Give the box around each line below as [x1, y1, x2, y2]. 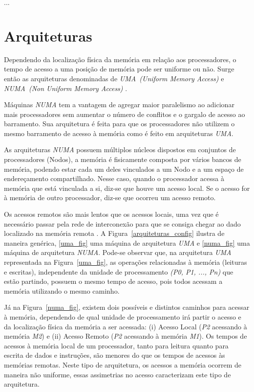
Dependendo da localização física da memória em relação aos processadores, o [4, 54, 236, 64]
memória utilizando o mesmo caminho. [4, 285, 120, 296]
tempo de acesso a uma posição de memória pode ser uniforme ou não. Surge [4, 64, 234, 74]
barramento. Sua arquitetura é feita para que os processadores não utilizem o [4, 118, 235, 129]
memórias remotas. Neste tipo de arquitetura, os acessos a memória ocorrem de [4, 359, 242, 369]
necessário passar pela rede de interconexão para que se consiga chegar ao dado [4, 218, 241, 229]
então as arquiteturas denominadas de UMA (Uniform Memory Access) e [4, 73, 224, 83]
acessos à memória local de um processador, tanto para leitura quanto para [4, 340, 229, 350]
